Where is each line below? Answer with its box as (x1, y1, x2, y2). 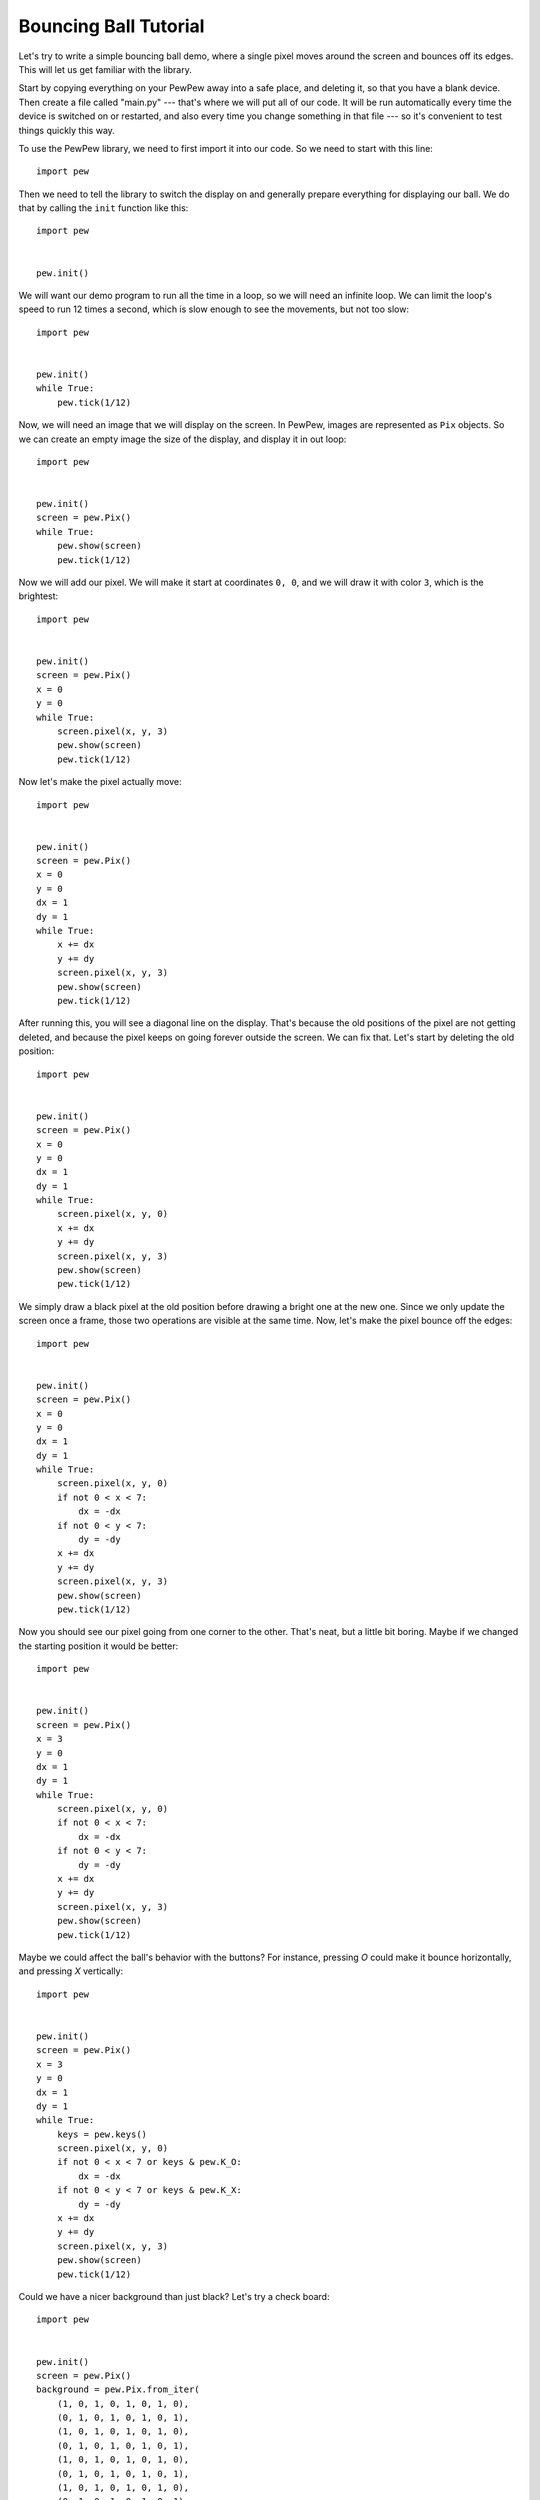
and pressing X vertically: (18, 1965, 124, 1977)
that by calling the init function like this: (18, 202, 189, 214)
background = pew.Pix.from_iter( (36, 2384, 200, 2395)
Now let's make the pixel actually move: (18, 776, 182, 788)
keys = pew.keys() (56, 2128, 148, 2140)
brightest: (18, 590, 59, 602)
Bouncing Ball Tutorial (18, 15, 205, 37)
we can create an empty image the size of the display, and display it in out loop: (18, 433, 347, 445)
